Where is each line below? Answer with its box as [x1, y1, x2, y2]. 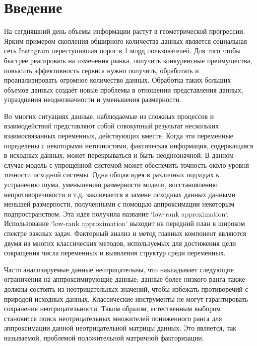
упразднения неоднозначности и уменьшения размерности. [4, 94, 182, 105]
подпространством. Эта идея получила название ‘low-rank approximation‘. [4, 208, 229, 219]
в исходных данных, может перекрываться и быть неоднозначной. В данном [4, 150, 234, 160]
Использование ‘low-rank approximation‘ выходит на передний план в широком [4, 218, 245, 229]
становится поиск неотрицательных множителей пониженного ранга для [4, 313, 222, 323]
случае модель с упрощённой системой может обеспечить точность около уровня [4, 159, 249, 170]
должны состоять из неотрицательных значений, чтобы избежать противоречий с [4, 283, 248, 294]
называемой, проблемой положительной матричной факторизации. [4, 332, 204, 343]
